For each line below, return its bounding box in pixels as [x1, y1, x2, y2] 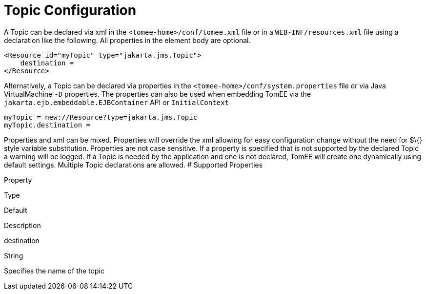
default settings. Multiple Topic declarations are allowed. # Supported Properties [4, 160, 263, 169]
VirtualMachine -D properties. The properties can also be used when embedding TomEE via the [4, 89, 311, 98]
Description [4, 221, 41, 230]
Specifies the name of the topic [4, 266, 104, 275]
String [4, 251, 23, 260]
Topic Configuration [4, 2, 137, 19]
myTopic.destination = [4, 121, 91, 129]
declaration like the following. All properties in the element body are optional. [4, 36, 251, 44]
